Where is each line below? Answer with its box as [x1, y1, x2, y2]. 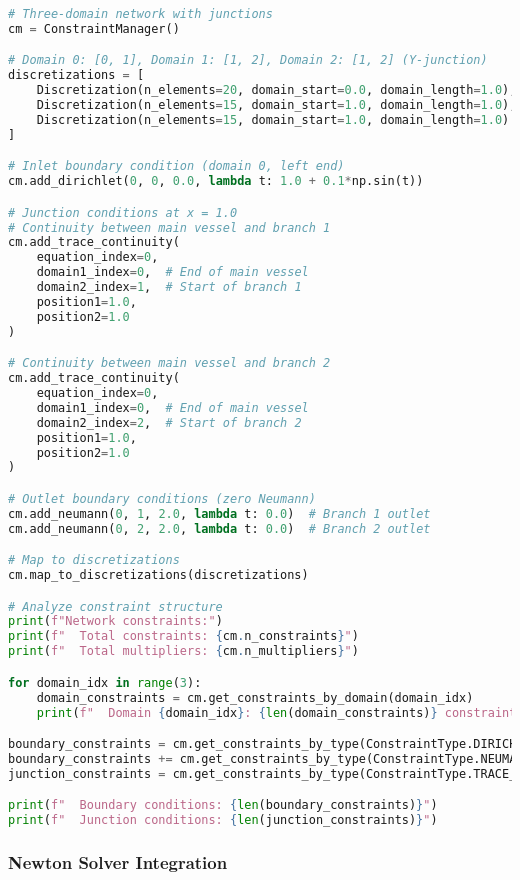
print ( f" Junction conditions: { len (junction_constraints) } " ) [8, 813, 438, 828]
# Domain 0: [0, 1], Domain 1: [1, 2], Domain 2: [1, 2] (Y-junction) [8, 53, 488, 68]
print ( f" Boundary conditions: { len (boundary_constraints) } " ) [8, 798, 438, 813]
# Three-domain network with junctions [8, 7, 273, 21]
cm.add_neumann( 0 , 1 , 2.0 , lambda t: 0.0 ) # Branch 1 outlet [8, 506, 431, 521]
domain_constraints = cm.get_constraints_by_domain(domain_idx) [36, 690, 474, 705]
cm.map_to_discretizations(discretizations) [8, 568, 309, 583]
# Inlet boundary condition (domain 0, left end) [8, 159, 345, 174]
